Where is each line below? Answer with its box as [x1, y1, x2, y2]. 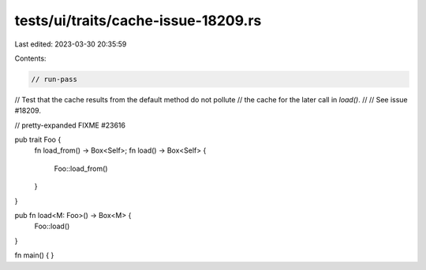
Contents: [14, 54, 47, 63]
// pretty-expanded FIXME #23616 [14, 120, 126, 130]
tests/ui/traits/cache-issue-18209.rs [14, 12, 262, 29]
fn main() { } [14, 250, 54, 260]
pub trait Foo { [14, 135, 62, 145]
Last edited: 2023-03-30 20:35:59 [14, 39, 127, 49]
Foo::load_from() [54, 164, 108, 173]
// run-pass [31, 75, 78, 83]
